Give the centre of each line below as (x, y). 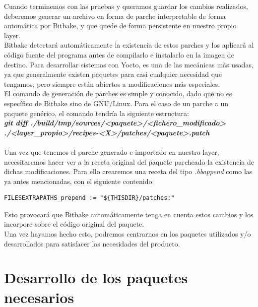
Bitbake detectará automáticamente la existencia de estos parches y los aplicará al (129, 45)
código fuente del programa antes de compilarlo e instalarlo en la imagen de (119, 54)
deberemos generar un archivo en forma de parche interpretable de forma (115, 16)
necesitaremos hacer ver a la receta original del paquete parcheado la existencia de (129, 161)
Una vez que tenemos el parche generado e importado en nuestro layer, (112, 152)
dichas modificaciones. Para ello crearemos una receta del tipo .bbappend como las (128, 171)
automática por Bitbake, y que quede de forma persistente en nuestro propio (120, 26)
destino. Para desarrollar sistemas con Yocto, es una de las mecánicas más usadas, (129, 64)
